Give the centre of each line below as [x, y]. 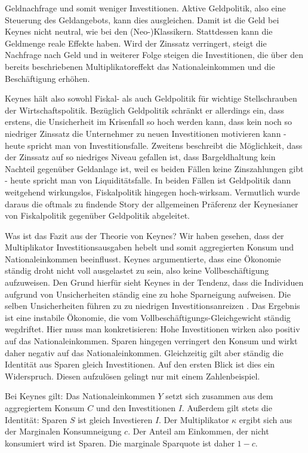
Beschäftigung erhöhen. [47, 78]
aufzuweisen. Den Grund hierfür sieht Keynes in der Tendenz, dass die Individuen [154, 282]
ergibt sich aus [266, 419]
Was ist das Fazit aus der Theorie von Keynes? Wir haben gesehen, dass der [144, 235]
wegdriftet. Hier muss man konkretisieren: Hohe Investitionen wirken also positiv [153, 329]
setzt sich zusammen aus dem [219, 396]
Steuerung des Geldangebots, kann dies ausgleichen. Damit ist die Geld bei [142, 19]
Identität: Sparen [36, 419]
